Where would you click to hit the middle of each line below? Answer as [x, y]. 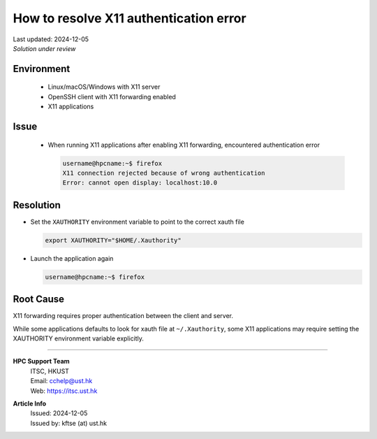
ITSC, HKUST [50, 371]
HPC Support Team [41, 361]
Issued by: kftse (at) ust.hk [69, 423]
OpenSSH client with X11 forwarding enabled [112, 96]
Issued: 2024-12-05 [59, 413]
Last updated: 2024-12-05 [51, 39]
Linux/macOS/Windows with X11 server [104, 87]
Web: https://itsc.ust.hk [64, 391]
